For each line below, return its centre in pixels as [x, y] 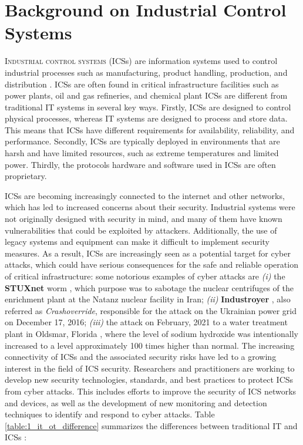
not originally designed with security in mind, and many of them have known [144, 219]
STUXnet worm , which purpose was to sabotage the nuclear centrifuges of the [149, 287]
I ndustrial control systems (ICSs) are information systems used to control [141, 61]
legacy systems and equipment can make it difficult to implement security [137, 242]
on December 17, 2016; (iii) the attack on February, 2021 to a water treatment [146, 322]
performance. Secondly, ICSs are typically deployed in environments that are [142, 141]
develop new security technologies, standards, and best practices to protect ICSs [149, 380]
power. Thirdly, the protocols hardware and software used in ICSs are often [140, 164]
